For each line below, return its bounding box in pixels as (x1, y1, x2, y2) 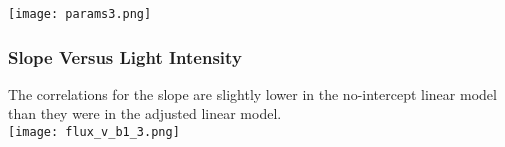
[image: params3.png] (8, 7, 152, 21)
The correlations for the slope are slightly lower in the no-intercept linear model (8, 83, 497, 104)
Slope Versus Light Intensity (8, 44, 242, 69)
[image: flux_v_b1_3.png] (8, 125, 180, 140)
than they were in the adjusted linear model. (8, 103, 282, 124)
